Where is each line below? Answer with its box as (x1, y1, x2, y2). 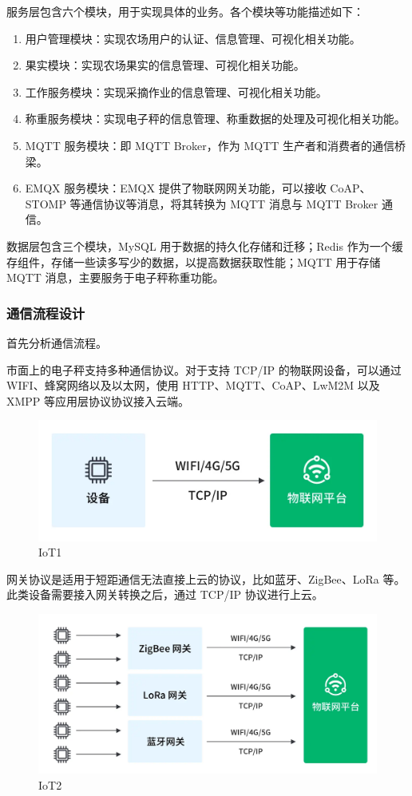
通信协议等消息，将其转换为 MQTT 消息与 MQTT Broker (81, 195, 378, 212)
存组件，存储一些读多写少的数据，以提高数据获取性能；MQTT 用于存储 (6, 253, 381, 270)
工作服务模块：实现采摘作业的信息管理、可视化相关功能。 (25, 83, 327, 100)
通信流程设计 (6, 303, 85, 323)
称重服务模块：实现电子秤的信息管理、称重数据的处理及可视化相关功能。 (25, 110, 406, 127)
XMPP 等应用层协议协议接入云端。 (6, 392, 190, 409)
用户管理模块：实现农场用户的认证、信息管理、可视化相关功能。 (25, 30, 361, 46)
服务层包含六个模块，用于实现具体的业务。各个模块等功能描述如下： (6, 3, 364, 19)
